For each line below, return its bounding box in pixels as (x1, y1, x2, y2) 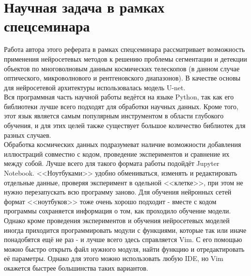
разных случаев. (4, 130, 51, 140)
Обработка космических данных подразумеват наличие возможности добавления (4, 139, 241, 149)
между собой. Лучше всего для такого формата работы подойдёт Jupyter (4, 158, 220, 168)
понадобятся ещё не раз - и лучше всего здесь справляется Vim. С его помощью (4, 234, 242, 244)
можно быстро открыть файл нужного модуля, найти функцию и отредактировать (4, 244, 245, 254)
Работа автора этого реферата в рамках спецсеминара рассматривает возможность (4, 44, 245, 54)
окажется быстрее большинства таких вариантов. (4, 262, 148, 273)
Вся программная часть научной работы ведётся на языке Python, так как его (4, 92, 234, 102)
